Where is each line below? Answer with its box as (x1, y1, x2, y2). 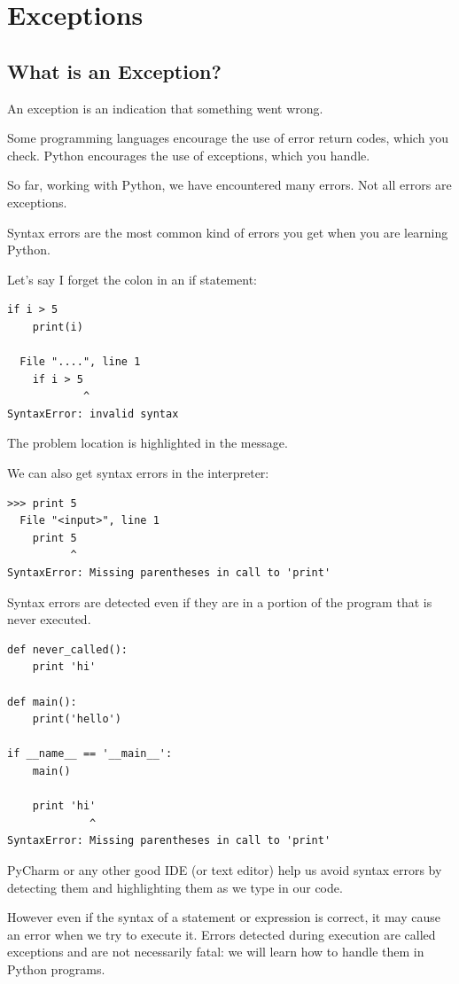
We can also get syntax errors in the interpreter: (7, 464, 269, 482)
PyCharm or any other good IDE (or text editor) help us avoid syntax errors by (7, 860, 442, 879)
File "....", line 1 (19, 355, 141, 369)
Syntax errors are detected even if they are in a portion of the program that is (7, 592, 432, 611)
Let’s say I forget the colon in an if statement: (7, 269, 257, 288)
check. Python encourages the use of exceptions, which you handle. (7, 145, 370, 164)
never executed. (7, 610, 91, 629)
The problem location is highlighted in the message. (7, 433, 288, 452)
